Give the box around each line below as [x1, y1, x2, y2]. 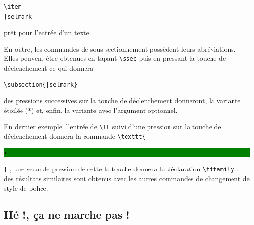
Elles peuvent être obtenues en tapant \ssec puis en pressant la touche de [4, 53, 226, 63]
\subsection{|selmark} [4, 81, 78, 88]
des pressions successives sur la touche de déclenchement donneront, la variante [4, 95, 241, 106]
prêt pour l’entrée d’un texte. [4, 27, 91, 37]
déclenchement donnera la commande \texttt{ [4, 131, 146, 141]
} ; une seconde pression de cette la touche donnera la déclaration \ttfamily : [4, 164, 238, 174]
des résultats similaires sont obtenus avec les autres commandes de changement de [4, 173, 250, 184]
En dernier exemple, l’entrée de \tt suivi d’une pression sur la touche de [4, 121, 221, 131]
